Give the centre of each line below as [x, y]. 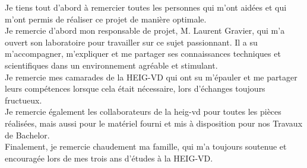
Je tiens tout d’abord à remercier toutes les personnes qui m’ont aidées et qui [146, 7]
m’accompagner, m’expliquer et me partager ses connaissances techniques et [143, 54]
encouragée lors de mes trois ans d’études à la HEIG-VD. [109, 158]
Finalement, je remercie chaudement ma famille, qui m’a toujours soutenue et [146, 146]
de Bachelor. [27, 135]
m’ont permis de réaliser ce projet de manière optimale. [106, 19]
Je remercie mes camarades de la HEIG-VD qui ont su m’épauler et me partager [151, 77]
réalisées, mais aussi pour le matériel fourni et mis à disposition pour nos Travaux [154, 123]
